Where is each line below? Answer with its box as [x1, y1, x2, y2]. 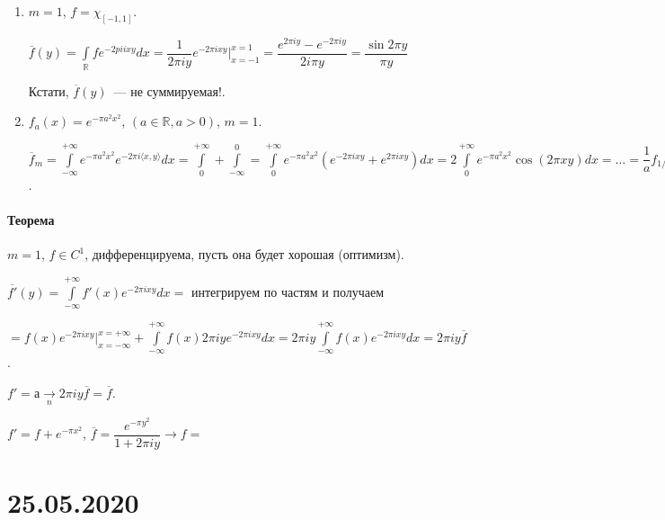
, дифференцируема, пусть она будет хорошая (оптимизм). [84, 245, 404, 264]
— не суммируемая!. [113, 81, 226, 100]
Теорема [7, 211, 55, 229]
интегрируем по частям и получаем [191, 282, 385, 300]
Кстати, [28, 81, 69, 100]
